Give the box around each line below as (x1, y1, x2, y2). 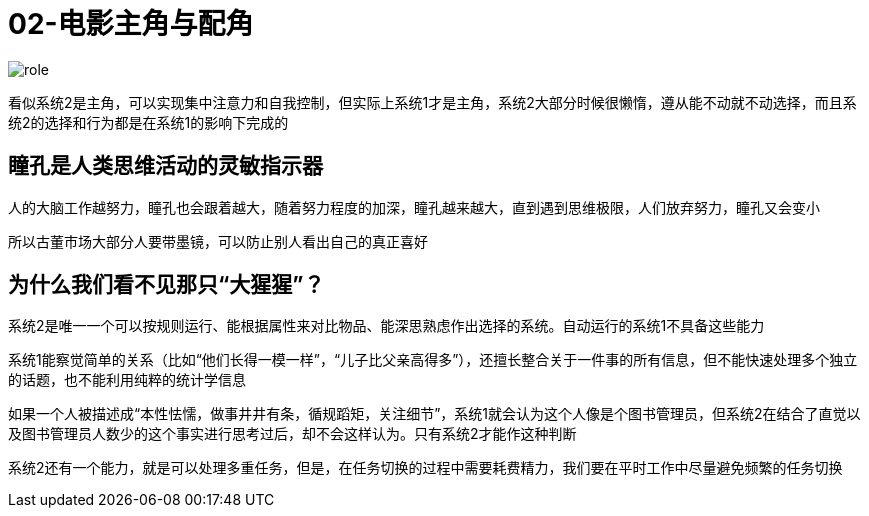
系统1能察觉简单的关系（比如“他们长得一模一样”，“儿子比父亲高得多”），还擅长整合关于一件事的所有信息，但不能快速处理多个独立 (8, 351, 858, 369)
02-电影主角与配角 (8, 7, 254, 41)
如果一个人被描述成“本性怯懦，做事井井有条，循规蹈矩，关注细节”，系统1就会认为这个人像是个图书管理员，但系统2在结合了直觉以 (8, 405, 861, 423)
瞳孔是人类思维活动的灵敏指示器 (8, 153, 323, 179)
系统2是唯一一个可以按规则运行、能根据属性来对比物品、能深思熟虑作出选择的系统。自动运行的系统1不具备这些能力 (8, 317, 765, 335)
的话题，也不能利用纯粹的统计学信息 (8, 371, 246, 389)
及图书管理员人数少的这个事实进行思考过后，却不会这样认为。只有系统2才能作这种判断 (8, 425, 577, 443)
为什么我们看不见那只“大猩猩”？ (8, 272, 325, 298)
